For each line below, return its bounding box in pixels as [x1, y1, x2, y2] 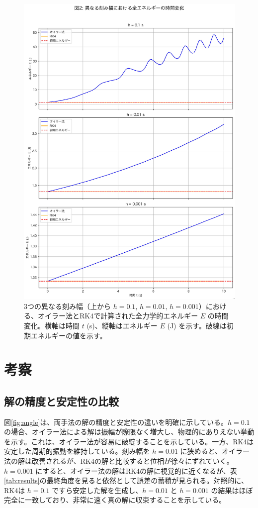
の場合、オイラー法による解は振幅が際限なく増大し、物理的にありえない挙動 [4, 426, 255, 437]
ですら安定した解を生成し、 [52, 485, 143, 495]
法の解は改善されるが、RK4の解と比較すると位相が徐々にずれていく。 [4, 456, 234, 466]
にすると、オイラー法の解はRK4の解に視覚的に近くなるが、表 [35, 465, 237, 476]
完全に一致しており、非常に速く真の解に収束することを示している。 [4, 495, 226, 505]
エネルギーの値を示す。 [30, 330, 107, 340]
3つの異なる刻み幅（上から [24, 301, 111, 311]
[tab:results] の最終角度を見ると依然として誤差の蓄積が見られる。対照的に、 [4, 475, 248, 486]
